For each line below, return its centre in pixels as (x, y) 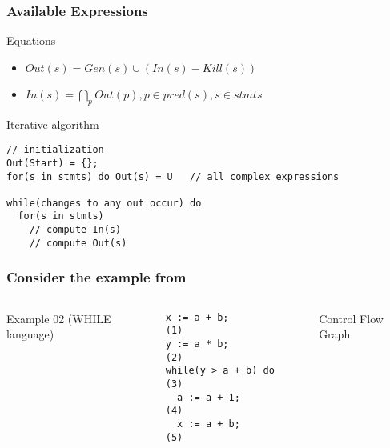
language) (30, 334)
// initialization (55, 150)
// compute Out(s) (78, 243)
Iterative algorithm (53, 124)
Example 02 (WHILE (59, 318)
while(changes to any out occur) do (104, 203)
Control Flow (351, 318)
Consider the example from (96, 277)
